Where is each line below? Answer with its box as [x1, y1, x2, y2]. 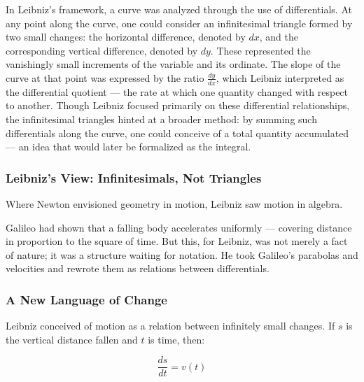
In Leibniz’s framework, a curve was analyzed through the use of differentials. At [6, 2, 352, 16]
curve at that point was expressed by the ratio [6, 70, 204, 85]
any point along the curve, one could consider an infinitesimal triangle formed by [6, 15, 353, 30]
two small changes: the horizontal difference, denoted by [6, 29, 246, 44]
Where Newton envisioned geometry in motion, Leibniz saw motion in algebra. [6, 196, 343, 211]
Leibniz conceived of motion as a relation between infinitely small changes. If [6, 318, 335, 333]
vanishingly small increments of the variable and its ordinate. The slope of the [6, 57, 341, 71]
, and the [259, 29, 299, 44]
